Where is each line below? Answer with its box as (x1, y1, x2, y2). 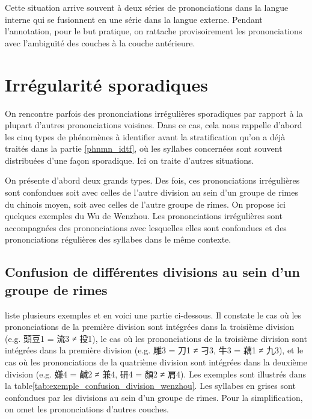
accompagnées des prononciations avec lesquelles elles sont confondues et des (5, 221, 287, 234)
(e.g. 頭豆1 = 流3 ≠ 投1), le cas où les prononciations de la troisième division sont (5, 332, 307, 344)
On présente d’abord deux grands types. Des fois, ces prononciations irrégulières (5, 174, 300, 187)
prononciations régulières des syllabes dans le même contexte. (5, 233, 231, 246)
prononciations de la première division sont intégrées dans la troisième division (5, 320, 295, 333)
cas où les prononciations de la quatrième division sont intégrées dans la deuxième (5, 356, 307, 368)
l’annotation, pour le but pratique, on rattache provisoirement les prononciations (5, 25, 302, 37)
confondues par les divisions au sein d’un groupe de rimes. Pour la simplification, (5, 391, 303, 403)
